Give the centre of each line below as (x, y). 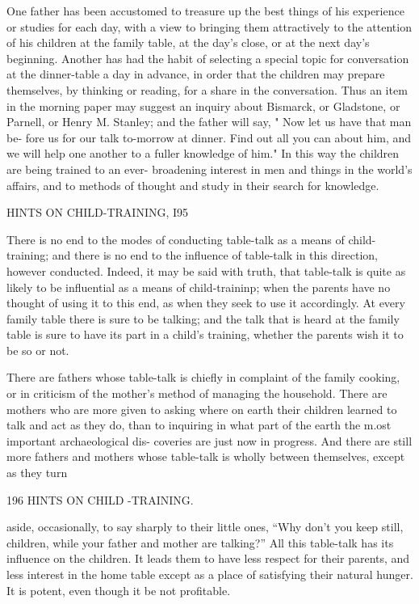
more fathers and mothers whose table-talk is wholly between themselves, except (206, 456)
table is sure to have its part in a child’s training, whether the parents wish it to (205, 334)
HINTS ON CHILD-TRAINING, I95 (98, 212)
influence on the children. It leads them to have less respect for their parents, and (208, 558)
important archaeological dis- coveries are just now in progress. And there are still (209, 440)
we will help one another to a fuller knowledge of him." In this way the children (203, 153)
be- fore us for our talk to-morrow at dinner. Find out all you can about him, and (209, 137)
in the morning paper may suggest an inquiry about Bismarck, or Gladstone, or (203, 106)
